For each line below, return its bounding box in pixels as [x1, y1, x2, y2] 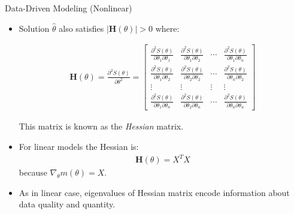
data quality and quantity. [19, 198, 116, 210]
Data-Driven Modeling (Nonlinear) [5, 2, 132, 14]
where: [155, 22, 180, 34]
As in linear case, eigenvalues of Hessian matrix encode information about [19, 186, 290, 198]
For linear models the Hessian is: [19, 140, 139, 152]
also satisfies [59, 22, 104, 34]
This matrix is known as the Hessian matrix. [19, 120, 184, 132]
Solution [19, 22, 50, 34]
